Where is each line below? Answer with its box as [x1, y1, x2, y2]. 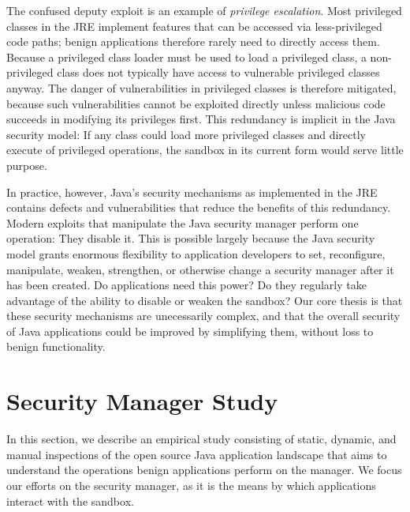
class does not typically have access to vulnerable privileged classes [57, 64, 380, 81]
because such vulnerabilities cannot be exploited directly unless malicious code [6, 95, 386, 111]
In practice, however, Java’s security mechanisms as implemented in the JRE [6, 183, 378, 200]
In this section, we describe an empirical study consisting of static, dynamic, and [6, 431, 397, 447]
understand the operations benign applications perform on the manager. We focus [6, 461, 402, 478]
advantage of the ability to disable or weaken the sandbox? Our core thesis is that [6, 292, 403, 308]
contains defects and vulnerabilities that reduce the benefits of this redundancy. [6, 199, 391, 216]
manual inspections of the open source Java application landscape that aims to [6, 446, 387, 462]
